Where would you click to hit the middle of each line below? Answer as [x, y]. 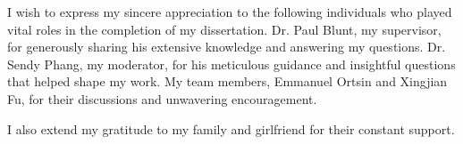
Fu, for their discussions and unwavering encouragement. [162, 98]
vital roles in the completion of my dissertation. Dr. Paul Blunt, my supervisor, [224, 29]
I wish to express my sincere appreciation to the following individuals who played [230, 12]
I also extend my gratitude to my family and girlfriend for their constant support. [231, 128]
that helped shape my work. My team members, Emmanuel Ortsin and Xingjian [227, 81]
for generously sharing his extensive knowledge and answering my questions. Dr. [227, 47]
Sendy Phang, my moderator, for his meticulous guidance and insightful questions [231, 64]
